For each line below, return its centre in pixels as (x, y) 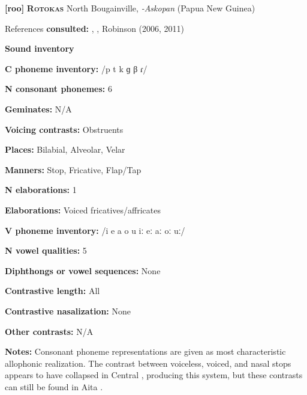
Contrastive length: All (52, 291)
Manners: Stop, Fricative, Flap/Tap (73, 169)
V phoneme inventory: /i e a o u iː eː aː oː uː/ (95, 230)
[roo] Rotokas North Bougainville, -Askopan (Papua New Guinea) (130, 8)
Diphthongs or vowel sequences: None (83, 270)
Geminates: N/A (38, 109)
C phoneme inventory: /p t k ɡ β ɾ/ (76, 68)
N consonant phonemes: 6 (58, 89)
